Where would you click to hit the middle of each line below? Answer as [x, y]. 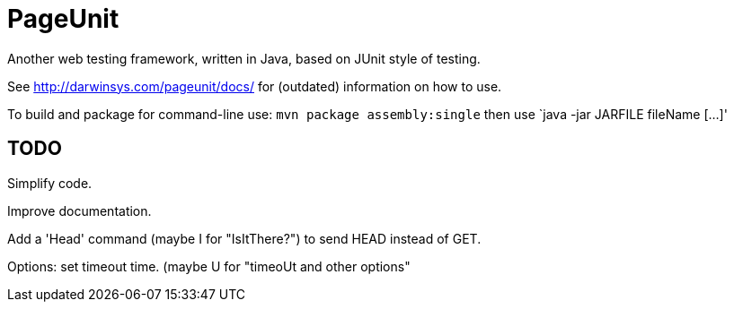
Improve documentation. [80, 210]
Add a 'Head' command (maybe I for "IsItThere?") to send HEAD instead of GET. [244, 238]
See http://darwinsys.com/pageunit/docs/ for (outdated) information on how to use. [255, 86]
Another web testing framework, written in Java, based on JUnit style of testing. [244, 58]
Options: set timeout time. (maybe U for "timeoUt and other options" [209, 266]
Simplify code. [50, 183]
